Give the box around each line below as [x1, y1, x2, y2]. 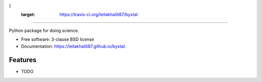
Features [9, 56, 36, 64]
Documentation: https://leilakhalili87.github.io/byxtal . [21, 43, 126, 49]
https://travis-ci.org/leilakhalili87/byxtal [59, 12, 138, 17]
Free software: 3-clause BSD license [21, 36, 94, 42]
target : [21, 12, 35, 17]
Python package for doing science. [9, 27, 80, 33]
